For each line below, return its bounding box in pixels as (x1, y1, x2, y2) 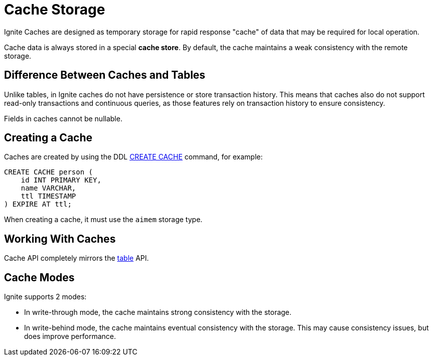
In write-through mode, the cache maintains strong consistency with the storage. (24, 308, 292, 317)
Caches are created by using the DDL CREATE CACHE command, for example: (4, 152, 263, 161)
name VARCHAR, (21, 184, 76, 193)
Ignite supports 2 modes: (4, 292, 87, 301)
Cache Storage (4, 1, 105, 18)
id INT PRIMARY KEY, (21, 176, 101, 185)
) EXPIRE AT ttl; (4, 200, 72, 209)
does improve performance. (24, 332, 116, 341)
